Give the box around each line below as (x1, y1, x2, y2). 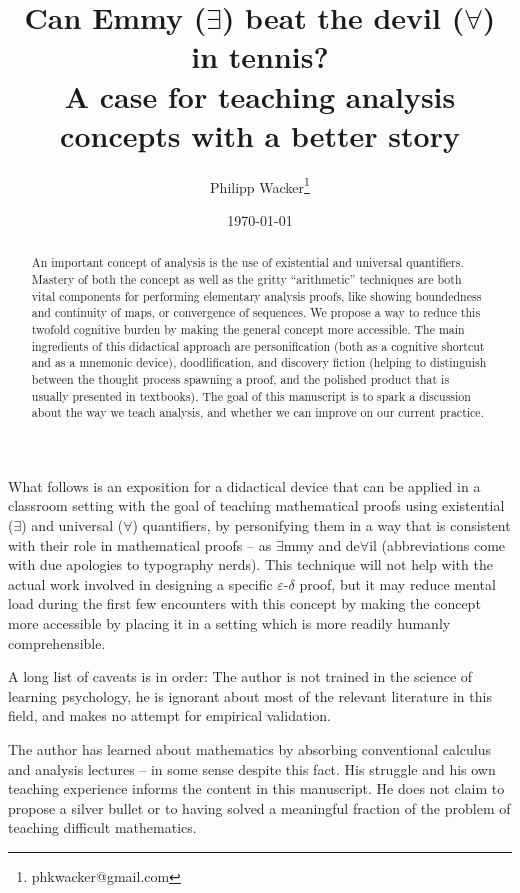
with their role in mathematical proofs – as (8, 534, 272, 555)
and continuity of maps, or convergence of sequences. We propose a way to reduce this (31, 304, 481, 321)
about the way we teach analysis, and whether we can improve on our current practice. (31, 404, 484, 421)
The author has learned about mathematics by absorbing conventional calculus (8, 739, 492, 760)
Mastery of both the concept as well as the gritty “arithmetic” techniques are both (31, 270, 462, 287)
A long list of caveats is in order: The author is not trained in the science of (8, 666, 473, 687)
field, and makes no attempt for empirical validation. (8, 705, 331, 726)
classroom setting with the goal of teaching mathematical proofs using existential (8, 495, 505, 516)
